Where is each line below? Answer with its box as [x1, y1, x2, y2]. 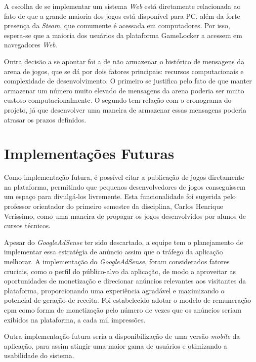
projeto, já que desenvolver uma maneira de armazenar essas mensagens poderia [4, 104, 247, 115]
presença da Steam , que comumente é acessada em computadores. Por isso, [4, 20, 230, 31]
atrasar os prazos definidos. [4, 114, 86, 124]
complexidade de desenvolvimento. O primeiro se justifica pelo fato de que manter [4, 76, 252, 86]
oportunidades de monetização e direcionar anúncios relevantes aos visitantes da [4, 276, 246, 286]
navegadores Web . [4, 40, 57, 50]
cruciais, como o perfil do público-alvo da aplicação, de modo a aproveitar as [4, 266, 236, 276]
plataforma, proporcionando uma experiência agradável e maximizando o [4, 285, 224, 295]
